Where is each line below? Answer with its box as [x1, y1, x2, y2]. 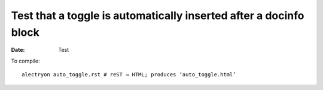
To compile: [11, 57, 40, 64]
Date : [11, 46, 25, 54]
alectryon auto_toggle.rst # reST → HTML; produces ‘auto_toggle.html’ [22, 72, 236, 78]
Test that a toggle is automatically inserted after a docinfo [11, 9, 304, 22]
